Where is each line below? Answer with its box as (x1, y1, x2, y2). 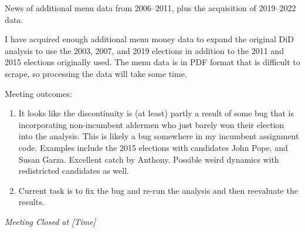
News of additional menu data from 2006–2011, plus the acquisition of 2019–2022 (5, 2, 296, 14)
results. (18, 196, 45, 208)
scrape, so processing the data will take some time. (5, 67, 187, 79)
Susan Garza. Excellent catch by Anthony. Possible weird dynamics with (18, 153, 279, 165)
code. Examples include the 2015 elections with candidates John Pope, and (18, 141, 288, 153)
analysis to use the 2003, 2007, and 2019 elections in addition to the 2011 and (5, 44, 284, 56)
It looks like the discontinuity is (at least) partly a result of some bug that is (18, 107, 294, 119)
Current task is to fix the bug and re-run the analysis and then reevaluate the (18, 184, 298, 196)
